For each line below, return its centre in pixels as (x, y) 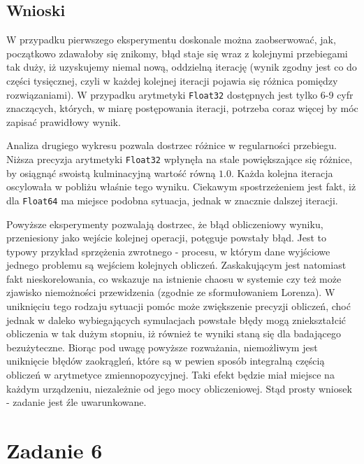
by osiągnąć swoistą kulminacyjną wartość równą (111, 173)
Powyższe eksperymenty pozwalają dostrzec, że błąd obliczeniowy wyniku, (165, 224)
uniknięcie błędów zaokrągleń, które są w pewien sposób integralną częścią (166, 361)
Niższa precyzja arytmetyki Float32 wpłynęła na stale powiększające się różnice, (180, 159)
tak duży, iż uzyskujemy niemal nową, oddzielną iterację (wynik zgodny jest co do (182, 67)
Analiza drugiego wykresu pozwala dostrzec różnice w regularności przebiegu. (172, 145)
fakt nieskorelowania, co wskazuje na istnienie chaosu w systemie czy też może (174, 278)
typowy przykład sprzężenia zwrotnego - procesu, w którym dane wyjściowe (168, 251)
